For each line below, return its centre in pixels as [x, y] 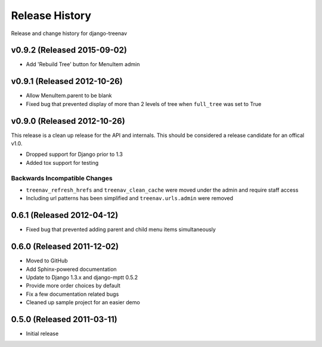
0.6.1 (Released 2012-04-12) [65, 215]
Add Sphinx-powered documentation [71, 269]
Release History [51, 15]
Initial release [42, 334]
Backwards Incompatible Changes [62, 178]
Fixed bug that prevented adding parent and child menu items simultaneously [121, 230]
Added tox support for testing [62, 162]
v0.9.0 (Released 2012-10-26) [68, 121]
